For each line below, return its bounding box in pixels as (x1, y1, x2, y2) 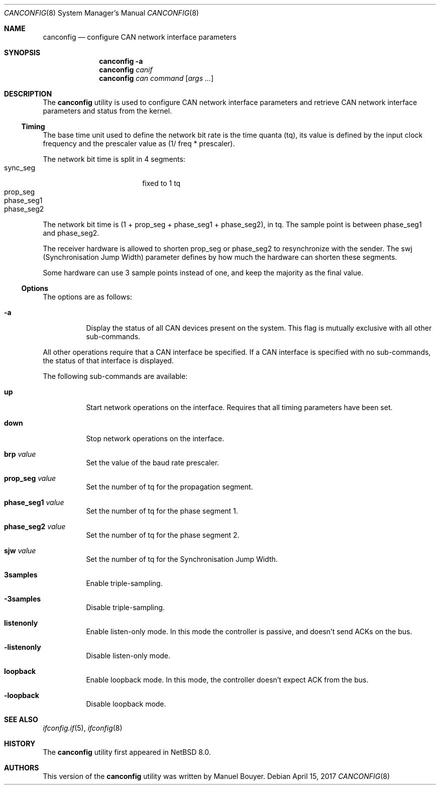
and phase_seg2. (43, 229, 99, 237)
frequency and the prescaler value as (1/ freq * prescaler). (43, 139, 235, 148)
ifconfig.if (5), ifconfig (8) (43, 724, 123, 732)
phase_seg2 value (4, 522, 66, 531)
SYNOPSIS (4, 48, 41, 57)
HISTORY (4, 739, 36, 748)
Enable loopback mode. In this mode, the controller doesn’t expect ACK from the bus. (86, 675, 369, 684)
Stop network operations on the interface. (86, 434, 225, 443)
